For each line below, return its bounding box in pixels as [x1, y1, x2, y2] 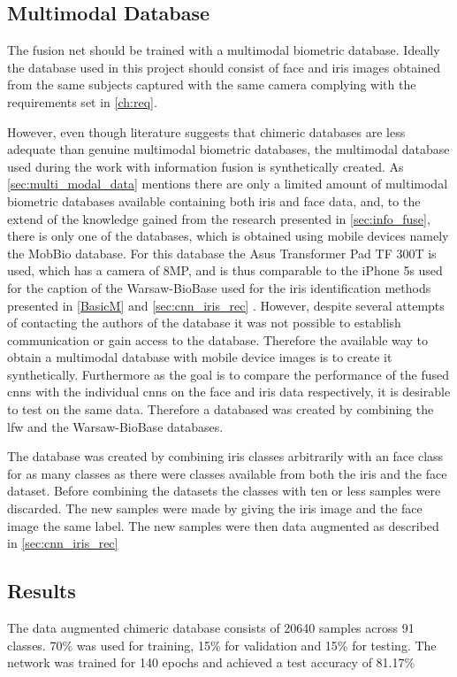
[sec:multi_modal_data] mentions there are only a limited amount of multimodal [7, 174, 448, 193]
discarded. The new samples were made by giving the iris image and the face [7, 499, 423, 518]
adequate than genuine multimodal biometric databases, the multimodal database [7, 140, 450, 158]
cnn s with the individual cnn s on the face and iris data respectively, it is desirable [7, 382, 451, 401]
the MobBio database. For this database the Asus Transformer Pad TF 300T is [7, 243, 437, 262]
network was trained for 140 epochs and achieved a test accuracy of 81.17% [7, 653, 415, 672]
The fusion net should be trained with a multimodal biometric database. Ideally [7, 41, 440, 59]
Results [7, 577, 76, 604]
